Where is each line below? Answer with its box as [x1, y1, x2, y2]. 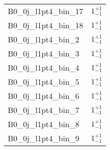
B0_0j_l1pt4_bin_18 [8, 19, 84, 31]
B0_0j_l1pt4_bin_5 [8, 76, 80, 87]
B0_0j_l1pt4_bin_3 [8, 48, 80, 59]
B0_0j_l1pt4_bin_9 [8, 132, 80, 144]
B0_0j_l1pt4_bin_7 [8, 104, 80, 115]
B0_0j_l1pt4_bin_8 [8, 118, 80, 130]
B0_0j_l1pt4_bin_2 [8, 34, 80, 45]
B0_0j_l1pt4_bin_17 [8, 5, 84, 17]
